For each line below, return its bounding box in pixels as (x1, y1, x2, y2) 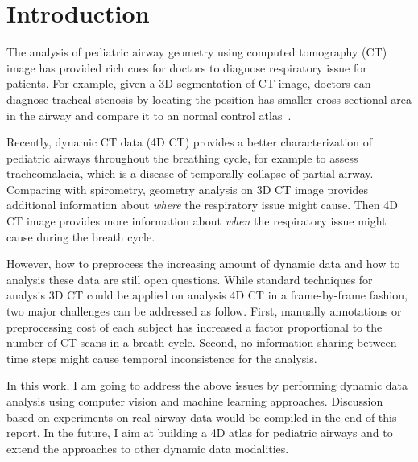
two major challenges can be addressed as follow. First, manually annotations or (6, 303, 402, 320)
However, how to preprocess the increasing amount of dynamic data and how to (6, 255, 400, 272)
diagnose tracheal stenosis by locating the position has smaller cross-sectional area (6, 90, 412, 107)
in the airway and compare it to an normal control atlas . (6, 106, 292, 123)
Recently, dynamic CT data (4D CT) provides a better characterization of (6, 134, 373, 151)
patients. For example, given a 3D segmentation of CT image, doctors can (6, 75, 371, 92)
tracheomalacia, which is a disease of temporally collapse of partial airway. (6, 165, 374, 182)
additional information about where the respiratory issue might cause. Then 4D (6, 196, 398, 213)
